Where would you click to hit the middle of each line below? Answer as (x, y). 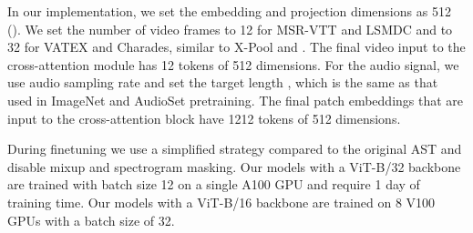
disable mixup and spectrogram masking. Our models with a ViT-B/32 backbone (234, 166)
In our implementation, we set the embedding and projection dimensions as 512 (229, 11)
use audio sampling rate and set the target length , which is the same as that (223, 82)
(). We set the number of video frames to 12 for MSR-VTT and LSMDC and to (230, 29)
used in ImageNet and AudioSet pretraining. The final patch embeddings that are (236, 100)
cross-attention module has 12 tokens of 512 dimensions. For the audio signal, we (233, 64)
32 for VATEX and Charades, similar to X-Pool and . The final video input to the (236, 47)
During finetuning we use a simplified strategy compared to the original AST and (235, 149)
